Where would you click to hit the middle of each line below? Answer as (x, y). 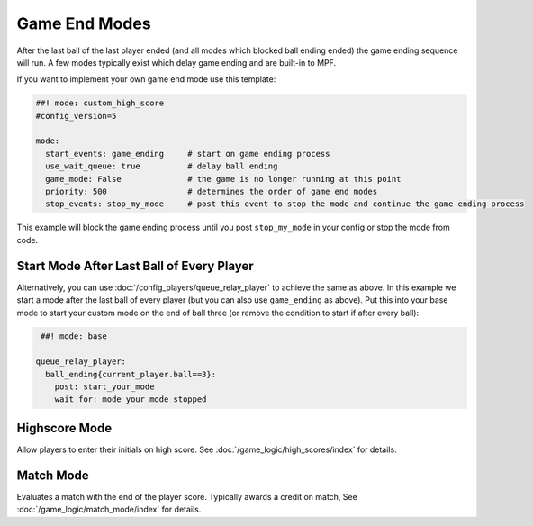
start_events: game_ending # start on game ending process (188, 154)
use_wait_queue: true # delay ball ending (162, 166)
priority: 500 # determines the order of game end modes (212, 192)
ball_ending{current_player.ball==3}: (131, 374)
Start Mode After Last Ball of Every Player (135, 266)
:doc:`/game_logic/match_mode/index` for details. (109, 510)
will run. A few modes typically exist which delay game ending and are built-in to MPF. (176, 62)
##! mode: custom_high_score (100, 103)
